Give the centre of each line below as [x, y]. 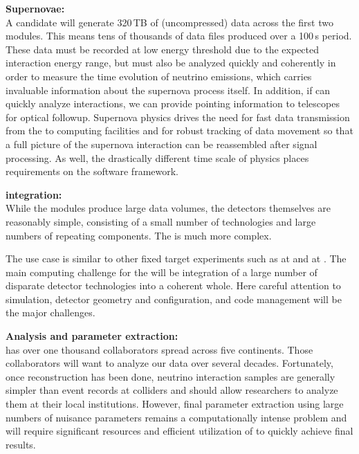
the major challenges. [50, 312]
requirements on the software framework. [92, 171]
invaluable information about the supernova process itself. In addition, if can [168, 90]
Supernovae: [35, 8]
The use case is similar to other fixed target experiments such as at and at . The [176, 258]
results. [21, 444]
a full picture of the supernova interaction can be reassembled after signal [162, 144]
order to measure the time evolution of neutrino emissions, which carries [159, 76]
